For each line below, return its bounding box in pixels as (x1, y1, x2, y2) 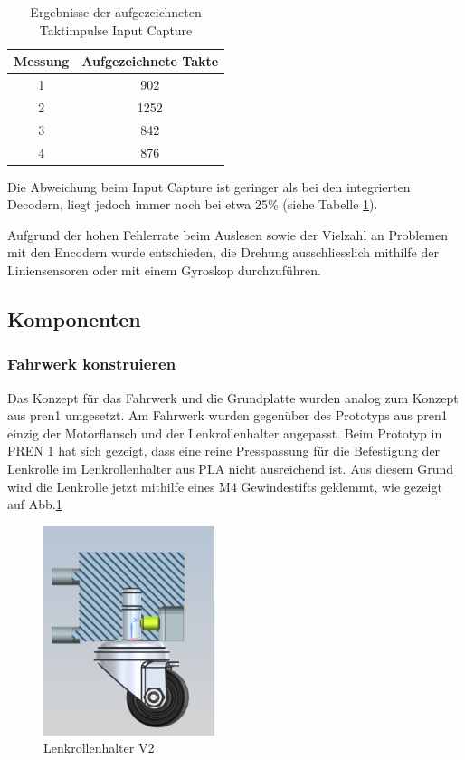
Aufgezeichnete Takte (81, 52, 219, 71)
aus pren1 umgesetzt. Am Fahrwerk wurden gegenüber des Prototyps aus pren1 (7, 406, 448, 425)
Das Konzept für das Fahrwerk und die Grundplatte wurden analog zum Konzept (7, 388, 459, 407)
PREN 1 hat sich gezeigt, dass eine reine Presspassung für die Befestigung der (7, 441, 441, 460)
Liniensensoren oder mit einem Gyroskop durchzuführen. (7, 261, 321, 280)
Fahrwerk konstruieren (7, 352, 176, 375)
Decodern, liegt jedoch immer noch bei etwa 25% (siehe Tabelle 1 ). (7, 195, 378, 214)
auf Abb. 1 (7, 495, 62, 514)
